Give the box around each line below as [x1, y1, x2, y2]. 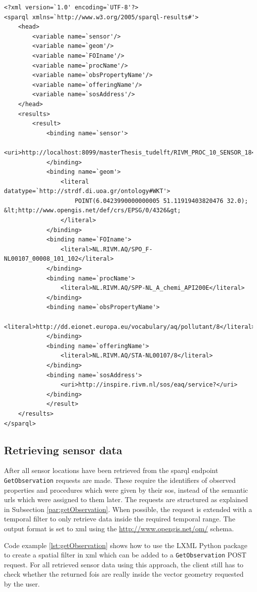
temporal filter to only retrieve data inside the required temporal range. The [4, 513, 235, 524]
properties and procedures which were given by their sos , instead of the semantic [4, 484, 248, 495]
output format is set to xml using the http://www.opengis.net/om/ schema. [4, 523, 234, 533]
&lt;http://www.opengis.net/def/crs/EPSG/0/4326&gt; [4, 207, 181, 214]
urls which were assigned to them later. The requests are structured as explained [4, 494, 248, 505]
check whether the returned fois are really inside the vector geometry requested [4, 569, 244, 579]
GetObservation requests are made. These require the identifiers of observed [4, 474, 236, 485]
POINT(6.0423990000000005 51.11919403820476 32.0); [75, 197, 248, 204]
